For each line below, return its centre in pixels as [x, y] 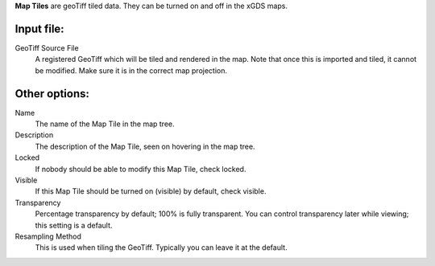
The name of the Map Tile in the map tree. [105, 124]
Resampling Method [48, 236]
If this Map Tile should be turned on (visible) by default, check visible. [151, 191]
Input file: [39, 29]
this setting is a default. [74, 225]
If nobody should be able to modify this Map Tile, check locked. [141, 169]
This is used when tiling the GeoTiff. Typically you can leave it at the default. [161, 248]
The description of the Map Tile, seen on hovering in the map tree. [145, 146]
